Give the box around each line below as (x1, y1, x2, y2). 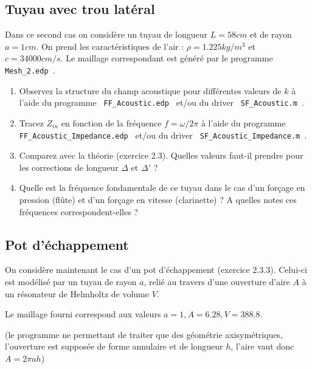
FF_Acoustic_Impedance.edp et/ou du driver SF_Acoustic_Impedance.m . (19, 128, 307, 141)
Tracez (19, 116, 44, 129)
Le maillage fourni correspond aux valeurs (5, 308, 161, 320)
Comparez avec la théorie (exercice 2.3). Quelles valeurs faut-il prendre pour (19, 149, 303, 162)
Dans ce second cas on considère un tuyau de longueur (5, 28, 208, 41)
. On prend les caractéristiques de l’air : (36, 40, 184, 52)
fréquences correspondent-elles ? (19, 205, 138, 218)
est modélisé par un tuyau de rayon (5, 275, 137, 288)
